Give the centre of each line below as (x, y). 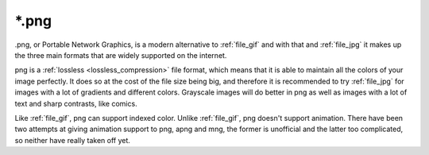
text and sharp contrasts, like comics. (76, 103)
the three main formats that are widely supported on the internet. (121, 55)
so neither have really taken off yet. (73, 140)
